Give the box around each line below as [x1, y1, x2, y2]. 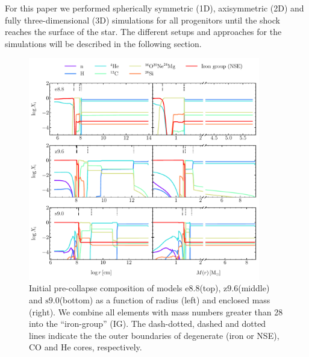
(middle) [238, 282, 270, 294]
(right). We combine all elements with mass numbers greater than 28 [29, 305, 283, 318]
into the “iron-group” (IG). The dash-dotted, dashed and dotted [29, 317, 266, 330]
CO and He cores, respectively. [29, 341, 142, 353]
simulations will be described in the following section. [5, 37, 202, 49]
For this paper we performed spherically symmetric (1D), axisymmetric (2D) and [5, 2, 304, 14]
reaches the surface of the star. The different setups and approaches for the [5, 25, 282, 38]
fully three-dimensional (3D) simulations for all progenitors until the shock [5, 13, 280, 26]
